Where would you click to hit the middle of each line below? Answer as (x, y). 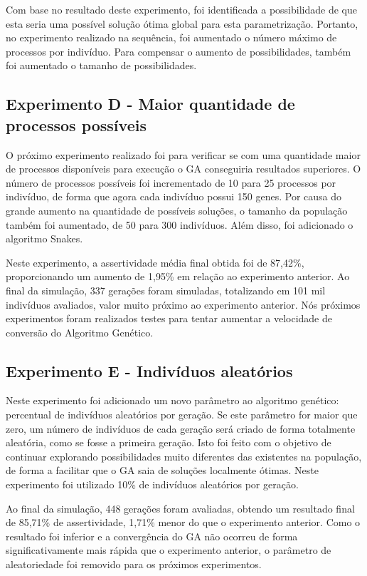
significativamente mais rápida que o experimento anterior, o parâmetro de (169, 550)
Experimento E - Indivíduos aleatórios (149, 370)
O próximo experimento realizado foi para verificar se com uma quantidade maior (183, 154)
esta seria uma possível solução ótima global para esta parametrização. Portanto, (182, 23)
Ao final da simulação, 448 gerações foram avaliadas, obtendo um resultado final (180, 508)
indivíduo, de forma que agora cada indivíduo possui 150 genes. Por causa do (174, 196)
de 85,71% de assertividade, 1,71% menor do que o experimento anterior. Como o (183, 522)
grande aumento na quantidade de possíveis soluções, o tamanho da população (177, 210)
